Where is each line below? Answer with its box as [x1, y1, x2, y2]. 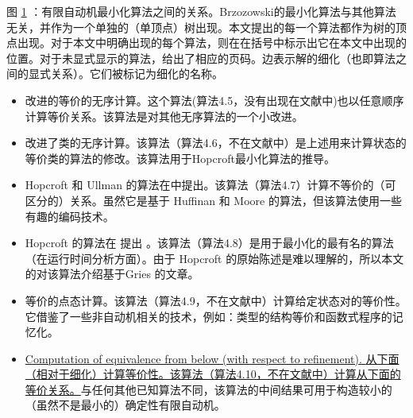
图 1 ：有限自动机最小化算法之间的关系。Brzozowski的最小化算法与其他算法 [6, 3, 396, 19]
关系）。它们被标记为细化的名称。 [50, 65, 223, 82]
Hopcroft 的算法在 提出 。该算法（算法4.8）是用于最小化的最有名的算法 [25, 234, 394, 251]
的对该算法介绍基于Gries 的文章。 [25, 265, 199, 282]
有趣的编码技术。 [25, 207, 114, 224]
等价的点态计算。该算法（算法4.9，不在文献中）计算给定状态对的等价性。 [25, 292, 407, 308]
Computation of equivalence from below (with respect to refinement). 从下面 [25, 350, 399, 366]
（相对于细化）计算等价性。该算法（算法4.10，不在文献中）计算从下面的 [25, 366, 401, 382]
